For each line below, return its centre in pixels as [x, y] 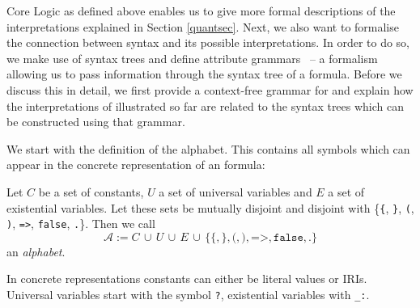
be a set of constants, [91, 191]
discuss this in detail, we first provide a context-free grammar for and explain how [210, 89]
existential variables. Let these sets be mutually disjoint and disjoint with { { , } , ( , [210, 207]
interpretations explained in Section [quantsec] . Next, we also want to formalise [203, 26]
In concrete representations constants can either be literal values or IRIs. [187, 278]
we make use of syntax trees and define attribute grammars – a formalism [192, 58]
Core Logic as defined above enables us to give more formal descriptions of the [201, 11]
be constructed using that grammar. [96, 122]
